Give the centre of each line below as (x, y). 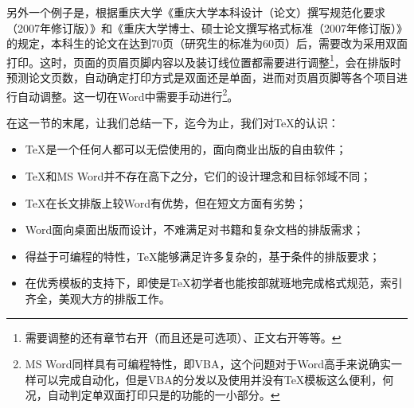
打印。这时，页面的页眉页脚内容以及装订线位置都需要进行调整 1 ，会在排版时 (204, 60)
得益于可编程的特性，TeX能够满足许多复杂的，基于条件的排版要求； (203, 256)
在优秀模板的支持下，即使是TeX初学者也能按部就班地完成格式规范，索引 (214, 283)
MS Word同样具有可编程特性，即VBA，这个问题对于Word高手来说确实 (208, 364)
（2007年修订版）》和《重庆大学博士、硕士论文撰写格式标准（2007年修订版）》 (207, 27)
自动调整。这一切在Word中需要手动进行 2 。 (128, 95)
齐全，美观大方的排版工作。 (98, 299)
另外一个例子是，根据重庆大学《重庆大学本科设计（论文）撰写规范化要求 (196, 12)
